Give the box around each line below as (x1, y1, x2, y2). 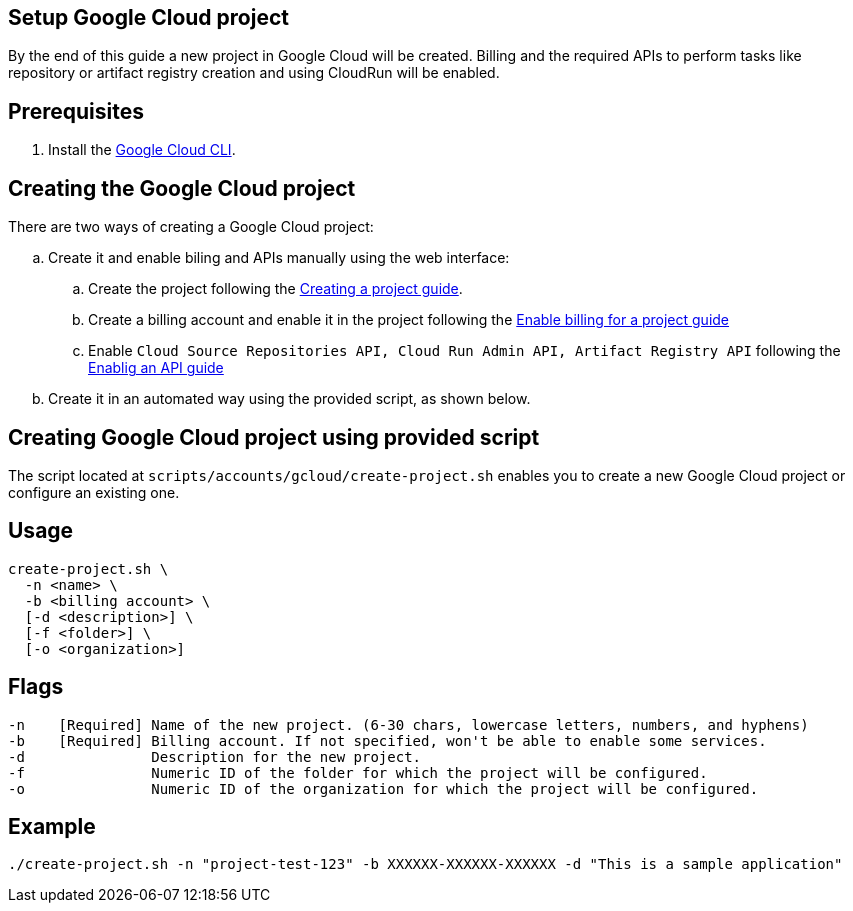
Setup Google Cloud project (8, 5, 289, 30)
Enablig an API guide (88, 359, 224, 377)
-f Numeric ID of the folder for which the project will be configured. (8, 764, 708, 781)
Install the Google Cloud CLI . (48, 141, 236, 159)
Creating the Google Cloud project (8, 175, 356, 201)
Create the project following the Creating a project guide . (88, 280, 463, 298)
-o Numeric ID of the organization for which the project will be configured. (8, 780, 759, 797)
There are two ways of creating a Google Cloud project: (8, 218, 374, 236)
